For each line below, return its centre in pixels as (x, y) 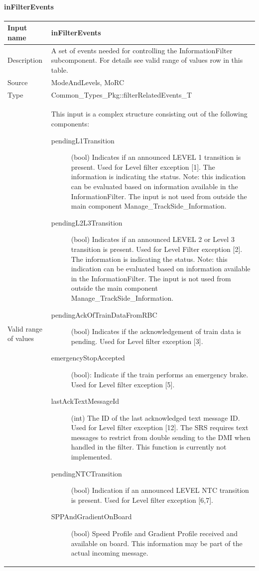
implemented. (91, 457)
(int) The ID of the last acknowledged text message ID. (155, 417)
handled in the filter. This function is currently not (149, 447)
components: (70, 124)
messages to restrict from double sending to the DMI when (161, 437)
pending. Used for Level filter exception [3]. (137, 341)
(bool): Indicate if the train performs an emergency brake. (160, 374)
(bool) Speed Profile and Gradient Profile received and (154, 533)
